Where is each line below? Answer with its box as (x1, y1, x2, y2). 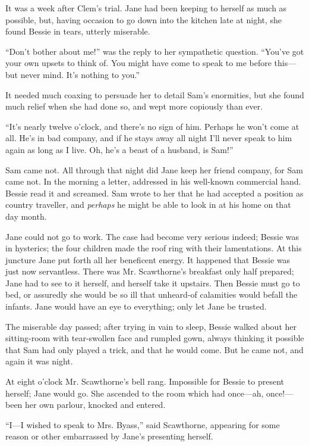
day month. (5, 210, 47, 222)
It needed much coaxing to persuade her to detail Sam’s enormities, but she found (5, 88, 304, 101)
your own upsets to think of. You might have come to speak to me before (5, 57, 272, 69)
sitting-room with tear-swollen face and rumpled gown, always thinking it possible (5, 332, 304, 344)
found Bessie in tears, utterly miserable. (5, 25, 150, 38)
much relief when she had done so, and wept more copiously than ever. (5, 100, 263, 113)
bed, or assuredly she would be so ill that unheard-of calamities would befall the (5, 288, 298, 301)
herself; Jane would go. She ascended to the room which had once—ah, (5, 386, 264, 399)
